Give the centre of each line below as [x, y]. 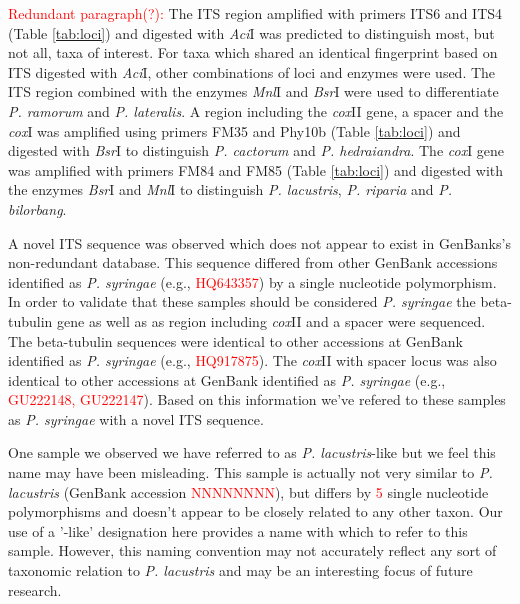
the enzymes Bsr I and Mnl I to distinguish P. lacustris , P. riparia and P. [230, 189]
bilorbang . [37, 208]
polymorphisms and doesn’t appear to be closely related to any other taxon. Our [255, 511]
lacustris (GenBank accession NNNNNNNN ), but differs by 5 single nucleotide [248, 491]
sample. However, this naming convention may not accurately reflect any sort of [252, 550]
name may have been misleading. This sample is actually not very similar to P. [250, 472]
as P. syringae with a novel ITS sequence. [136, 418]
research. [35, 589]
